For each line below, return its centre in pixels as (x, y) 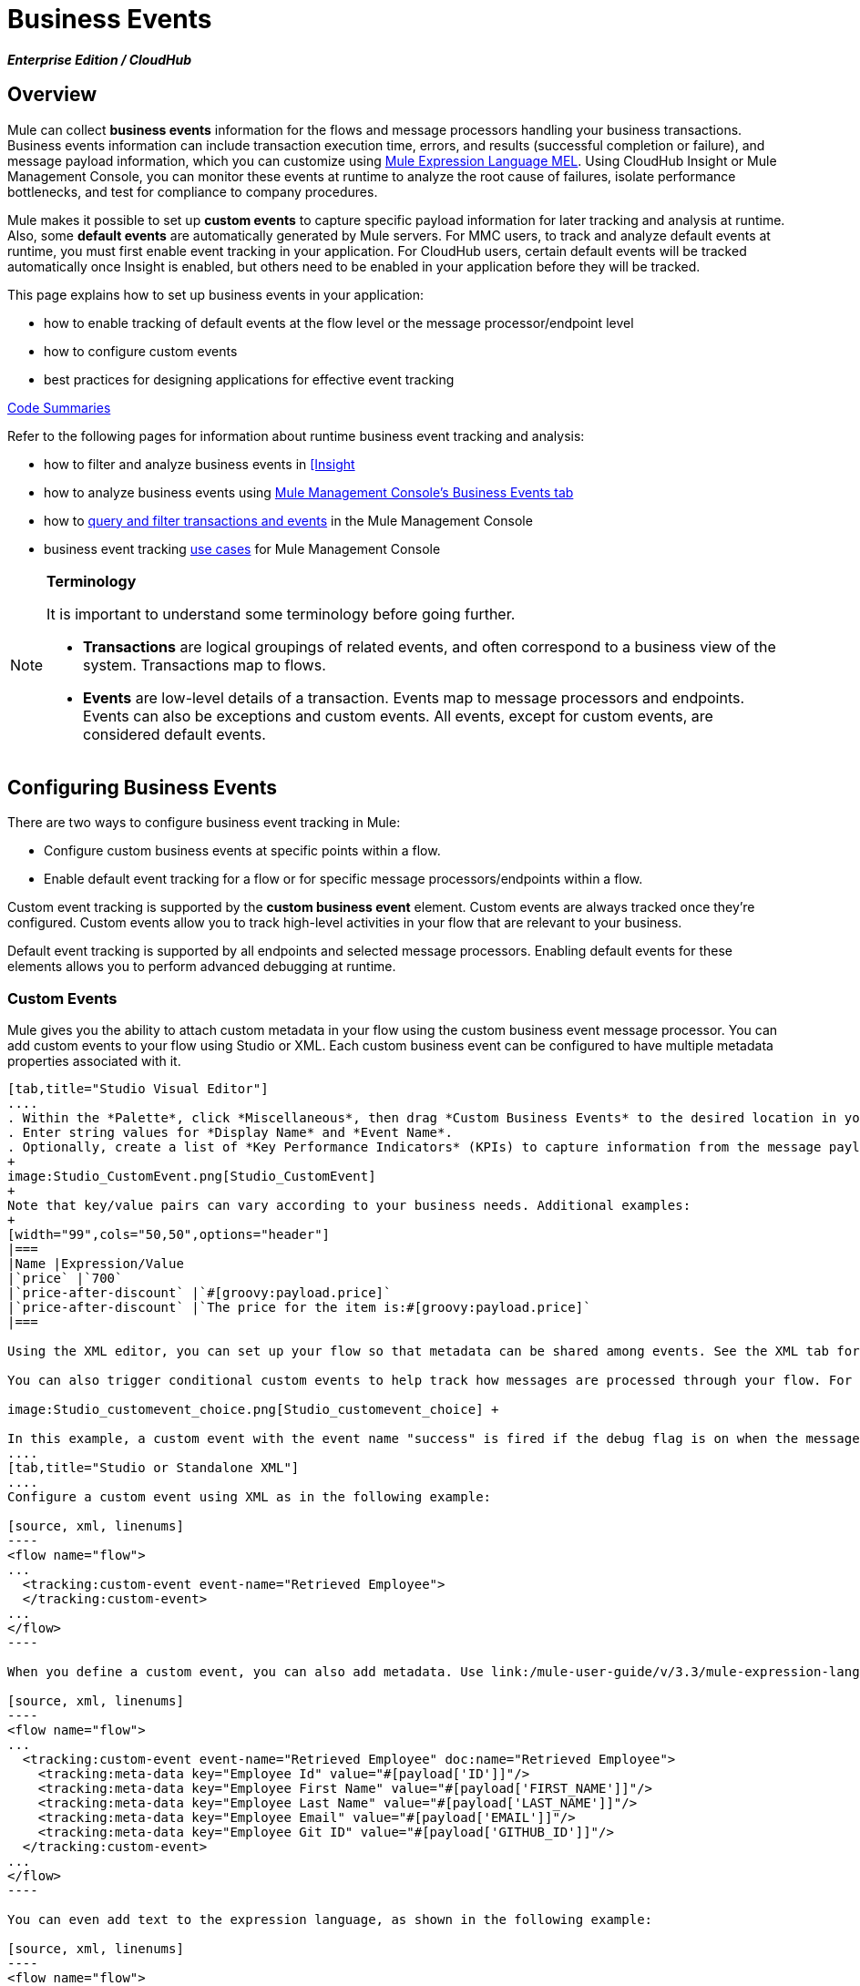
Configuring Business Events (143, 788)
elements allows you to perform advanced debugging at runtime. (202, 967)
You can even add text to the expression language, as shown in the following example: (330, 1920)
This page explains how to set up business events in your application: (216, 294)
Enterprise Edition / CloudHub (99, 59)
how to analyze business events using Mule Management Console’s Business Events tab (309, 492)
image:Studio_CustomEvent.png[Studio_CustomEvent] (192, 1177)
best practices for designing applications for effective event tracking (249, 379)
